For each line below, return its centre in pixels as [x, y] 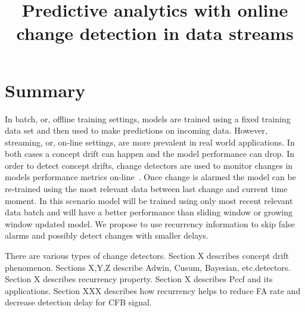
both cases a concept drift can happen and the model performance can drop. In [150, 154]
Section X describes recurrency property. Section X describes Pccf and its [139, 279]
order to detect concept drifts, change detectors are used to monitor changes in [149, 165]
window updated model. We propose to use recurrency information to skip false [150, 223]
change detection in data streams [155, 33]
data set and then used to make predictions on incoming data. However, [136, 130]
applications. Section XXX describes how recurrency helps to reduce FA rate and [153, 290]
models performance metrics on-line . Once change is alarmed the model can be [150, 177]
